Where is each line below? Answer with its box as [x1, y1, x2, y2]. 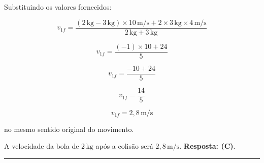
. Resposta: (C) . [179, 141, 236, 151]
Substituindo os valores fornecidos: [4, 2, 112, 12]
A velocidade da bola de [4, 141, 79, 151]
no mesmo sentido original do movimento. [4, 123, 134, 134]
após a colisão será [95, 141, 153, 151]
